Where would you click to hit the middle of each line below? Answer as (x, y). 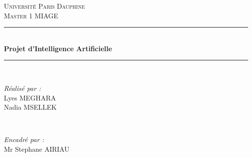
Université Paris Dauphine (45, 6)
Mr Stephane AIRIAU (37, 149)
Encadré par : (24, 139)
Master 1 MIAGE (31, 15)
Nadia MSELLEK (30, 107)
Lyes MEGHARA (30, 97)
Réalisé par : (23, 88)
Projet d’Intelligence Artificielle (58, 48)
